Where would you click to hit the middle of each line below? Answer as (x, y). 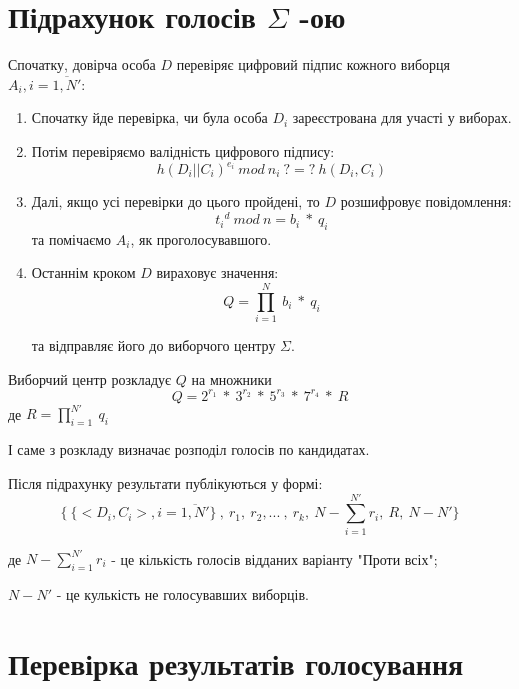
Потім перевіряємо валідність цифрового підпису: (183, 150)
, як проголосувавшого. (201, 238)
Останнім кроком (83, 272)
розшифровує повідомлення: (426, 201)
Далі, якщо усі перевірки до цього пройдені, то (175, 201)
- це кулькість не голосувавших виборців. (183, 593)
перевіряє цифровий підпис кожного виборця (313, 64)
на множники (231, 378)
